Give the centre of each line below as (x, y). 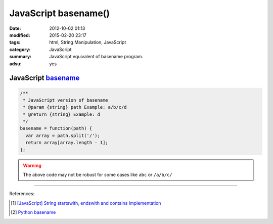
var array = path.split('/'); (63, 136)
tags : (15, 42)
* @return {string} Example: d (62, 114)
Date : (15, 28)
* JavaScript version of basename (65, 100)
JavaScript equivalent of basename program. (96, 57)
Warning (32, 165)
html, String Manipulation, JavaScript (88, 42)
